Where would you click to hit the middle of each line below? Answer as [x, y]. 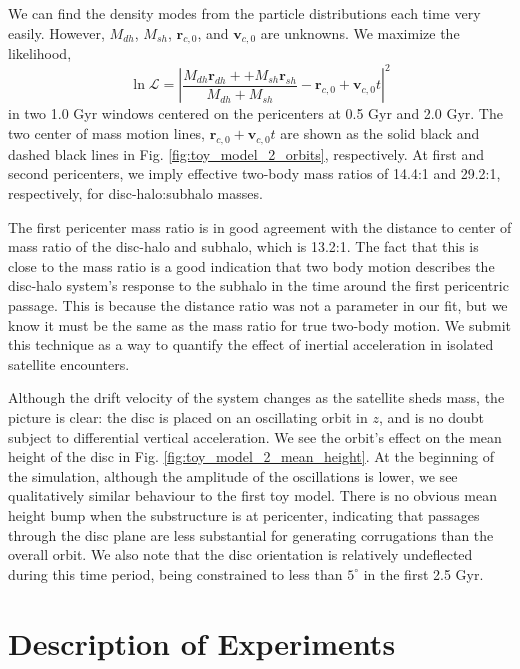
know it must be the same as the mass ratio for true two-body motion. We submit [259, 324]
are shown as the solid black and [380, 133]
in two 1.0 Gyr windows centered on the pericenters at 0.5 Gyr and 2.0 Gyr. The [255, 113]
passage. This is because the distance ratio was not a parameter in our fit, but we [258, 305]
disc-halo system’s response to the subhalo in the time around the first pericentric [258, 285]
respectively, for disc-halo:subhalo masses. [135, 193]
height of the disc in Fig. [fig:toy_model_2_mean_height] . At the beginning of [251, 456]
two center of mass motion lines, [107, 133]
